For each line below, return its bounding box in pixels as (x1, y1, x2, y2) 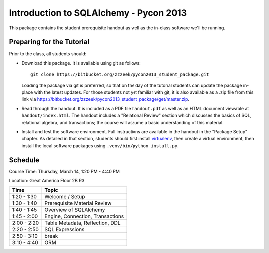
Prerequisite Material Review (44, 200, 112, 207)
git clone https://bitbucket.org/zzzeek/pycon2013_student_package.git (30, 72, 209, 77)
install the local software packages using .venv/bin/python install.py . (21, 142, 179, 149)
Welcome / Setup (44, 193, 85, 200)
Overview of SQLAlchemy (44, 206, 105, 213)
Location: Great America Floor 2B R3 (9, 178, 85, 184)
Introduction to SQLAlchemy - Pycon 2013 (9, 7, 187, 18)
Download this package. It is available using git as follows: (21, 60, 141, 66)
